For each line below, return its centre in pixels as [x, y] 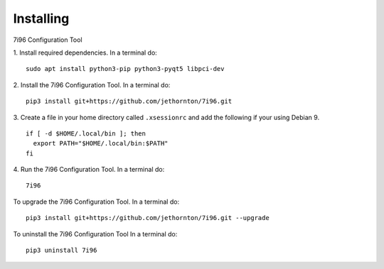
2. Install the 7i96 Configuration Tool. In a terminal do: [92, 84]
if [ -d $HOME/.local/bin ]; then [86, 133]
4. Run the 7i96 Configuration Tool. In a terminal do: [89, 170]
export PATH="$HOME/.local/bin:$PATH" [101, 143]
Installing [41, 18]
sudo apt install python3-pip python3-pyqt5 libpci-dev [125, 69]
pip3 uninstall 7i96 [62, 251]
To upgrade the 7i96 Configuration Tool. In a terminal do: [96, 202]
